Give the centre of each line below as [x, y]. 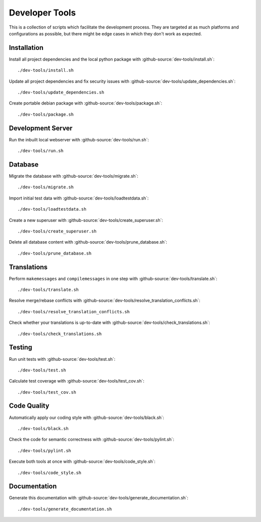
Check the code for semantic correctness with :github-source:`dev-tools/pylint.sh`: [92, 439]
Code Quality [29, 406]
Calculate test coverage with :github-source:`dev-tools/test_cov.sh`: [77, 381]
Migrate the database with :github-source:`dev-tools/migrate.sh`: [74, 176]
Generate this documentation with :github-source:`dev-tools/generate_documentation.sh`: [99, 498]
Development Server [41, 128]
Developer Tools [42, 13]
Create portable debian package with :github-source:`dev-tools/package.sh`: [86, 103]
